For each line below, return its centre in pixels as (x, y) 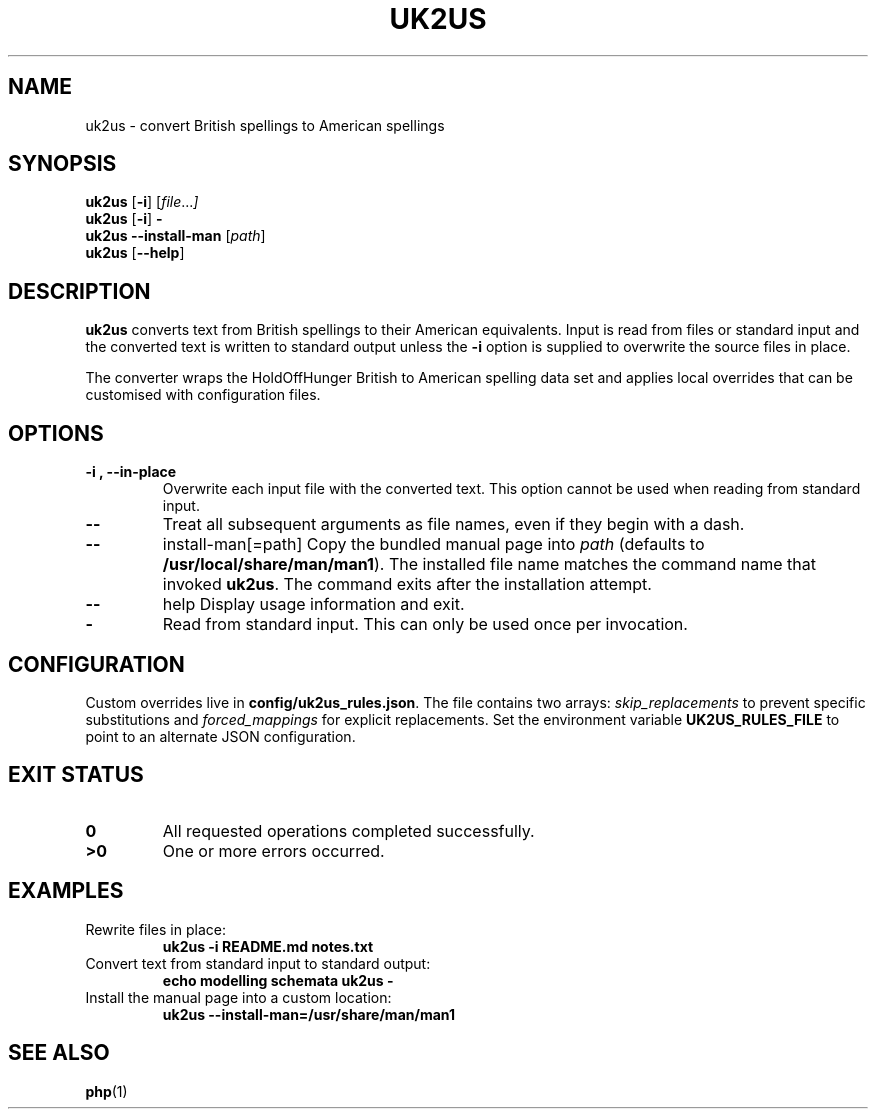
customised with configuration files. (203, 395)
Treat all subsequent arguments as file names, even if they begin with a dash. (453, 524)
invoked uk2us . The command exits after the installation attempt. (407, 584)
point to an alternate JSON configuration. (220, 736)
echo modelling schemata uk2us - (278, 980)
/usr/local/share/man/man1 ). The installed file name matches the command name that (489, 564)
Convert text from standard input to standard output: (258, 963)
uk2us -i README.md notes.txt (268, 946)
